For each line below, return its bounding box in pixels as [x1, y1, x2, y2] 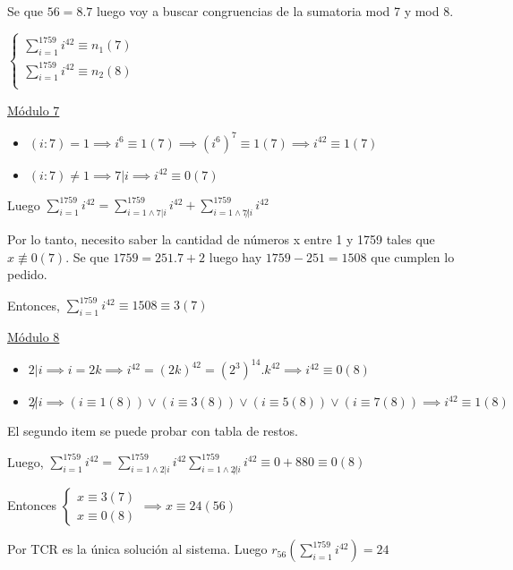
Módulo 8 [7, 328, 60, 346]
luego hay [209, 247, 262, 266]
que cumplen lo [371, 247, 455, 266]
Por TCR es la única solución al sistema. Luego [7, 540, 268, 558]
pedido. [7, 265, 47, 284]
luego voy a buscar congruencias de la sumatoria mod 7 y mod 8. [96, 2, 454, 20]
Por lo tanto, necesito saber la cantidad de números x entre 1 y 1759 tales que [7, 230, 435, 249]
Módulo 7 [7, 100, 60, 119]
